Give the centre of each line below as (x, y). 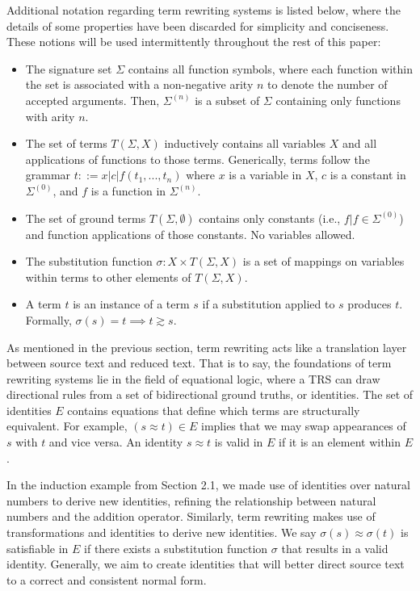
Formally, (48, 319)
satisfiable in (38, 548)
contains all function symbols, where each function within (271, 68)
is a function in (128, 190)
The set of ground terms (86, 218)
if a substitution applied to (269, 304)
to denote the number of (328, 84)
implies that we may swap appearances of (304, 426)
